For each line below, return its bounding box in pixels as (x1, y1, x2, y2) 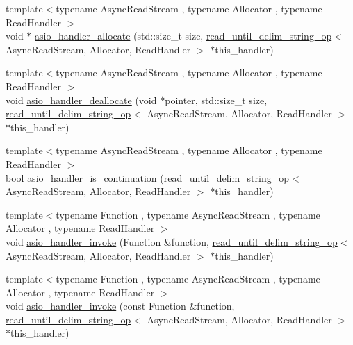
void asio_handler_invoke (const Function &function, (6, 298, 235, 313)
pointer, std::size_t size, (165, 92, 268, 107)
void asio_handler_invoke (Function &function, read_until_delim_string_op (6, 234, 338, 249)
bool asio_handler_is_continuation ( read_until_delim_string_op (6, 170, 289, 185)
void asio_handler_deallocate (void (6, 92, 157, 107)
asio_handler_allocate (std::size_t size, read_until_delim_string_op (35, 28, 332, 43)
